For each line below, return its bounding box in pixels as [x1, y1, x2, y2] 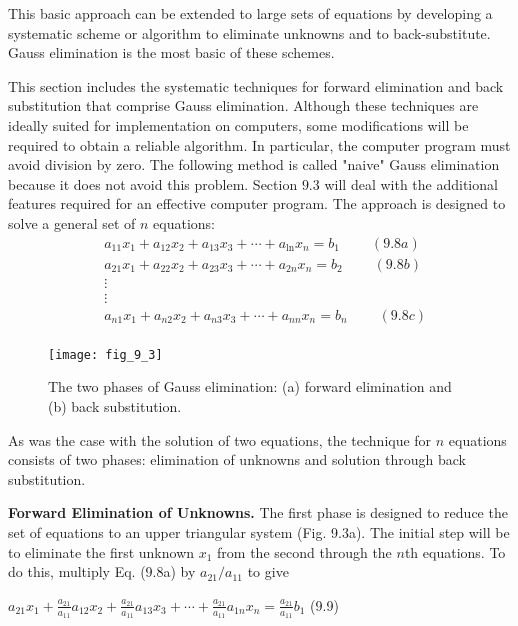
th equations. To [404, 541, 506, 562]
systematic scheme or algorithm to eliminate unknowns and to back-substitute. [8, 22, 491, 43]
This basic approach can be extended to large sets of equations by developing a [8, 3, 493, 23]
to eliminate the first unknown [8, 541, 195, 562]
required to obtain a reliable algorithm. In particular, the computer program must [8, 134, 511, 155]
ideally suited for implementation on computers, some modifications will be [8, 114, 469, 135]
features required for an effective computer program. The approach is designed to [8, 193, 506, 214]
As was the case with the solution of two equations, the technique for [8, 429, 432, 450]
